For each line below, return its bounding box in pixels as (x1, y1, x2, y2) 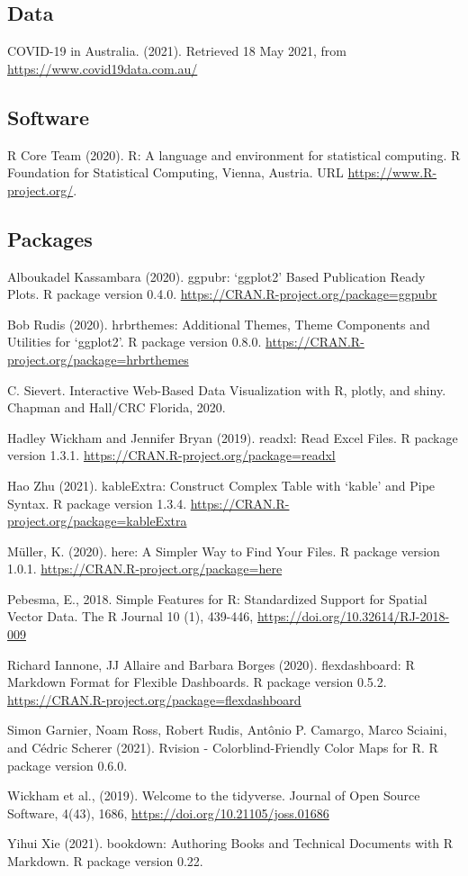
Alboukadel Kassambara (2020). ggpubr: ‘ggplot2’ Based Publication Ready (7, 266, 426, 285)
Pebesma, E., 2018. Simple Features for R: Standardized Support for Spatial (7, 589, 427, 608)
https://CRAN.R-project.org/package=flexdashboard (7, 690, 301, 709)
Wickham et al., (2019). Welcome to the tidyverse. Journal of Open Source (7, 786, 420, 805)
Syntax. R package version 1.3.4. (7, 493, 187, 512)
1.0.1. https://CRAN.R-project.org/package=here (7, 559, 283, 578)
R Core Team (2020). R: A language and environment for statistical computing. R (7, 145, 461, 164)
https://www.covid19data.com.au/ (7, 59, 198, 77)
